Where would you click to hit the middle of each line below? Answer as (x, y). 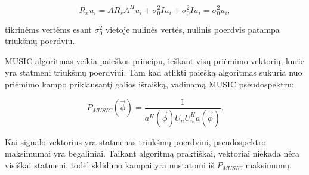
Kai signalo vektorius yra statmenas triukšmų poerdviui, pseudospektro (135, 141)
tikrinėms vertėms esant (48, 29)
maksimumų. (269, 165)
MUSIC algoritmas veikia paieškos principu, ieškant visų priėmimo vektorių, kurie (154, 60)
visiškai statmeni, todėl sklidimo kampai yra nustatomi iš (109, 165)
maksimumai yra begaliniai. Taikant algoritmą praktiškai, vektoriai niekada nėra (152, 153)
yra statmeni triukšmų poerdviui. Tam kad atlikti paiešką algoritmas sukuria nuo (154, 72)
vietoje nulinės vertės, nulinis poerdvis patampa (192, 29)
